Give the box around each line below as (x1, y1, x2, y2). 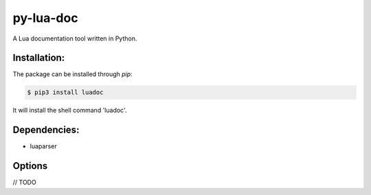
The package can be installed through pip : (12, 70, 133, 78)
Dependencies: (12, 124, 80, 136)
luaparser (30, 142, 58, 150)
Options (12, 160, 48, 172)
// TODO (12, 179, 37, 187)
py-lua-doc (12, 10, 78, 25)
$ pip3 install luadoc (27, 89, 104, 96)
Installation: (12, 52, 65, 64)
